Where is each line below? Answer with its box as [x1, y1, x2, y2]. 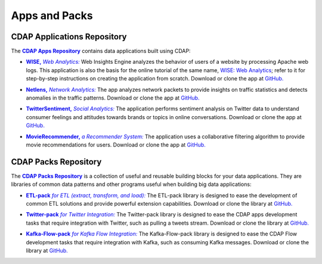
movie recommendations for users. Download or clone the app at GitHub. [26, 141, 206, 148]
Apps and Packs [11, 9, 93, 22]
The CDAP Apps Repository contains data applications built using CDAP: [11, 48, 191, 55]
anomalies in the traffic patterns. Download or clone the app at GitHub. [26, 94, 200, 101]
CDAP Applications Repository [11, 32, 127, 42]
